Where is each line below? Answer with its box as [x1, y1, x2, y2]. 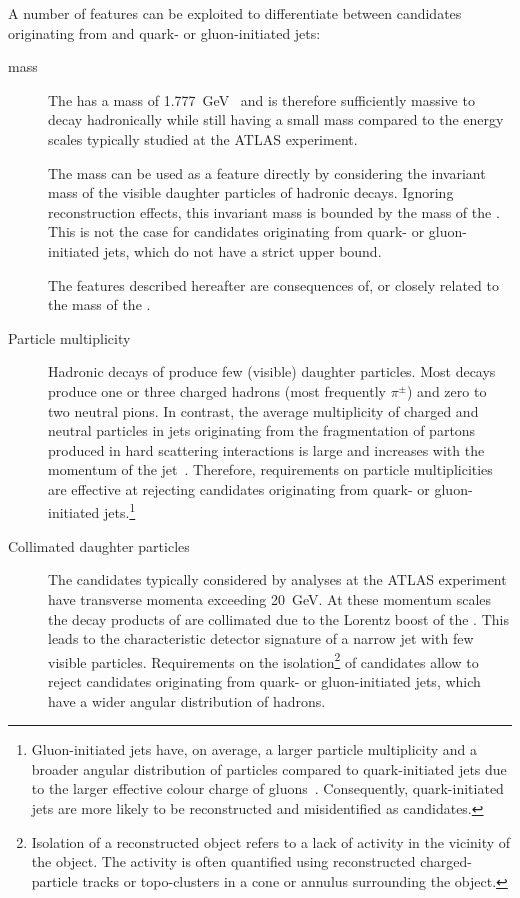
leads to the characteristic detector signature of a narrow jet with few [48, 628, 474, 649]
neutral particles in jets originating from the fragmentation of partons [48, 420, 476, 441]
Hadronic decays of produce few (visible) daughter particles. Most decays [48, 361, 496, 382]
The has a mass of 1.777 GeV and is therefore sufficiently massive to [48, 89, 475, 110]
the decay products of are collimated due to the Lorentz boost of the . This [48, 608, 509, 629]
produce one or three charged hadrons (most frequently [48, 380, 386, 401]
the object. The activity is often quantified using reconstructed [31, 851, 416, 872]
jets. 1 [104, 499, 136, 523]
